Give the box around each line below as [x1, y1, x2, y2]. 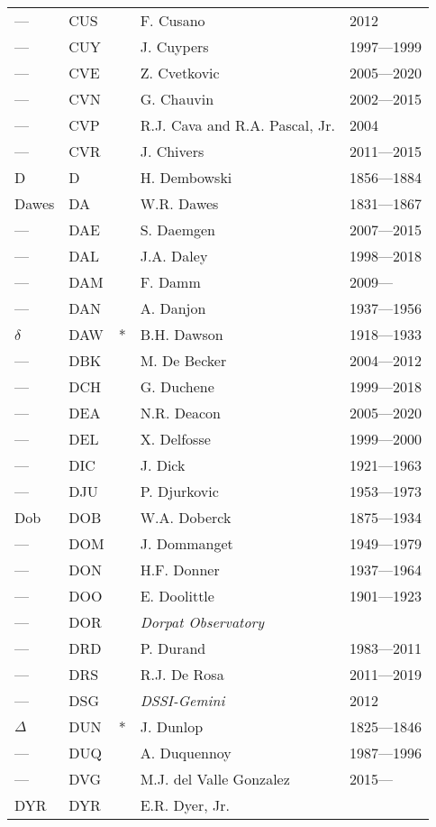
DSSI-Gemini [140, 690, 225, 711]
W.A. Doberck [140, 507, 232, 528]
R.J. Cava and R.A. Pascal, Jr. [140, 115, 336, 135]
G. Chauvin [140, 88, 214, 109]
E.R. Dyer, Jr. [140, 795, 230, 815]
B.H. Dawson [140, 324, 223, 345]
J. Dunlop [140, 716, 204, 737]
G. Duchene [140, 376, 214, 397]
